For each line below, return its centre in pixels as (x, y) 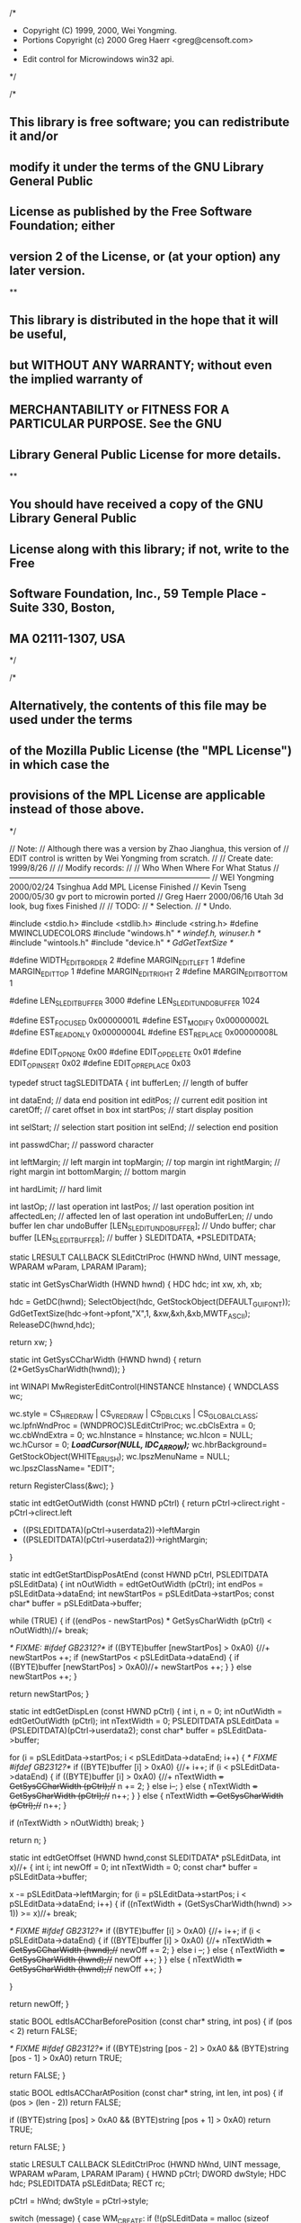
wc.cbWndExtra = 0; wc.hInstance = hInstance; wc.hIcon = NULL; (131, 1435)
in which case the (60, 764)
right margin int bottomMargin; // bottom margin (98, 1172)
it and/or (34, 136)
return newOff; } (40, 2003)
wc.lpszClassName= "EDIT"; (62, 1468)
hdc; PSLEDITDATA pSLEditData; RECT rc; (87, 2183)
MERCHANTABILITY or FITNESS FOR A (120, 410)
